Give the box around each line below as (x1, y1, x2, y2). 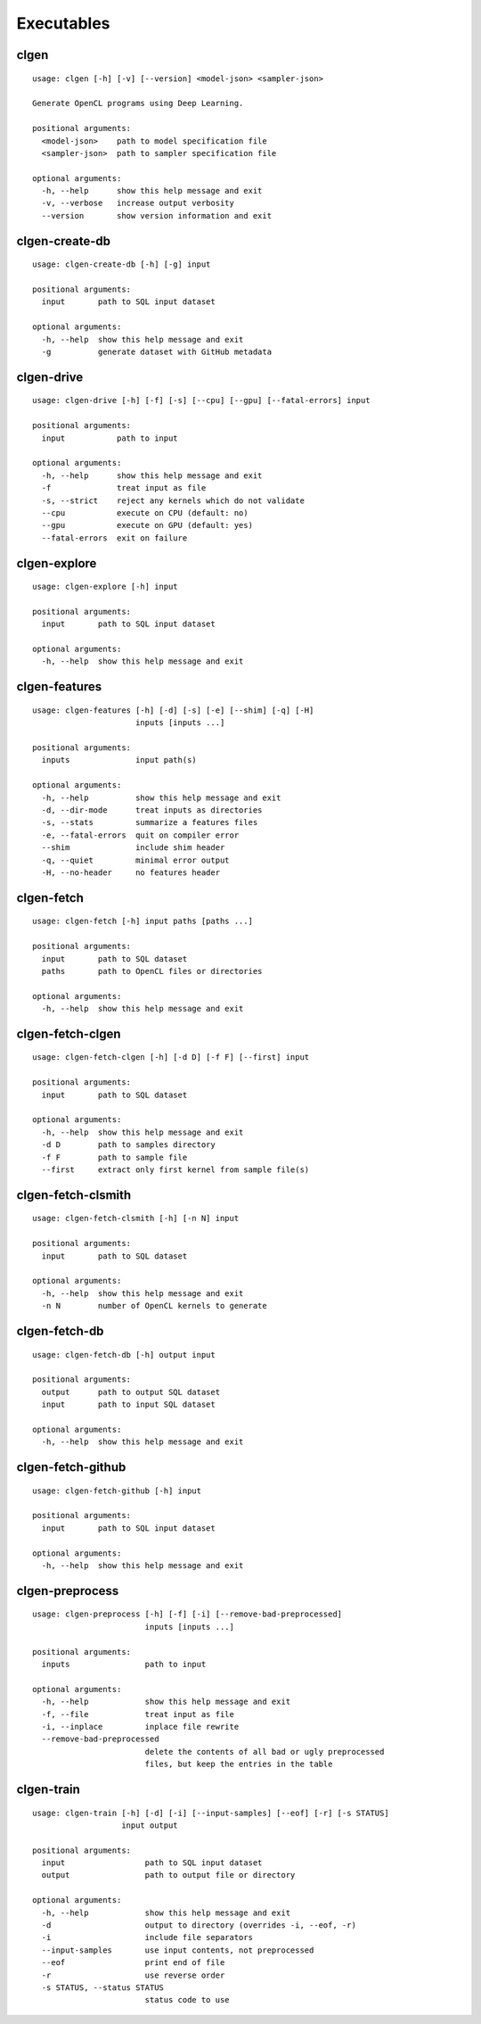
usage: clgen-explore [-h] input (32, 582, 178, 592)
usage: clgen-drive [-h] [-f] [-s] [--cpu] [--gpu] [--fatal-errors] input (32, 395, 371, 406)
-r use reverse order (41, 1970, 225, 1980)
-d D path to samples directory (41, 1140, 216, 1150)
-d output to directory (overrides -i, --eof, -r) (41, 1921, 356, 1930)
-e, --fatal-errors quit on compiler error (41, 830, 240, 840)
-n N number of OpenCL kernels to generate (41, 1301, 267, 1311)
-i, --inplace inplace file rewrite (41, 1722, 240, 1731)
